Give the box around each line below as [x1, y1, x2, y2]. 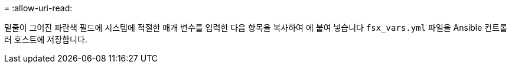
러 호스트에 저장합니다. [4, 34, 87, 44]
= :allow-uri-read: [4, 3, 73, 13]
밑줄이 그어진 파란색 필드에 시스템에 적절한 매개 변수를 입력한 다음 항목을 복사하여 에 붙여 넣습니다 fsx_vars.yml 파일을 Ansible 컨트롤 [4, 22, 507, 33]
